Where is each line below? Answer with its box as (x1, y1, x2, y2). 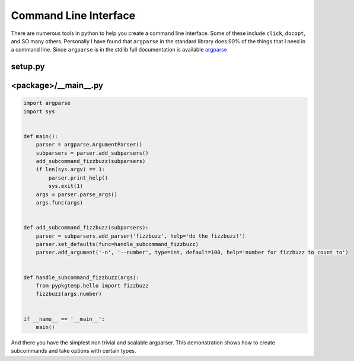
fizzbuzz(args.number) (36, 290, 102, 298)
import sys (23, 108, 55, 115)
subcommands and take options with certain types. (11, 347, 136, 354)
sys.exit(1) (48, 183, 83, 190)
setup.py (11, 62, 45, 72)
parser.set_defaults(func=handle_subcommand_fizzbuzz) (36, 241, 199, 247)
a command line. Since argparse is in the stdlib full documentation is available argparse (11, 46, 228, 53)
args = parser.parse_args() (36, 191, 118, 198)
